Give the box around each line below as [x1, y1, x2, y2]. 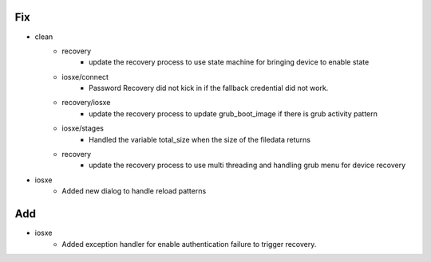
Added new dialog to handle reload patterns [61, 186, 207, 196]
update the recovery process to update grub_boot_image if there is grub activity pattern [89, 108, 378, 119]
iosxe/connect [61, 72, 109, 81]
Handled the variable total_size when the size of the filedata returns [89, 135, 311, 144]
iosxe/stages [61, 123, 104, 133]
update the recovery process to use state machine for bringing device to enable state [89, 57, 370, 67]
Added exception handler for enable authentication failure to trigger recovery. [61, 239, 317, 248]
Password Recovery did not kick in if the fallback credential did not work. [89, 84, 329, 93]
